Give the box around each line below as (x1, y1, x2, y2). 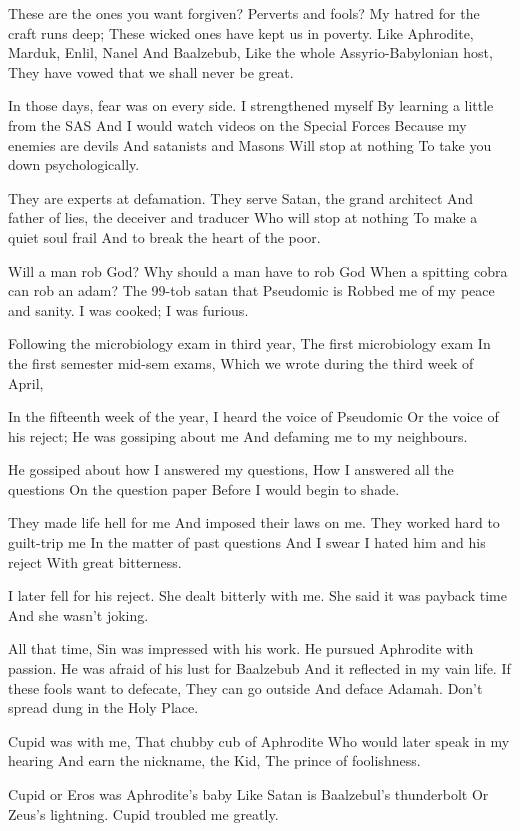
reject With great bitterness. (8, 551, 182, 572)
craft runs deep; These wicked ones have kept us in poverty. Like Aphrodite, (8, 22, 474, 43)
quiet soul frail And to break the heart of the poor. (8, 226, 321, 247)
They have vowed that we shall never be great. (8, 61, 294, 82)
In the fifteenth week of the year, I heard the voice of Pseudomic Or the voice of (8, 406, 499, 427)
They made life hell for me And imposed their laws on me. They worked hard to (8, 512, 500, 533)
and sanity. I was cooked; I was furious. (8, 299, 249, 320)
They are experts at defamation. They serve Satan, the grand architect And (8, 187, 474, 208)
